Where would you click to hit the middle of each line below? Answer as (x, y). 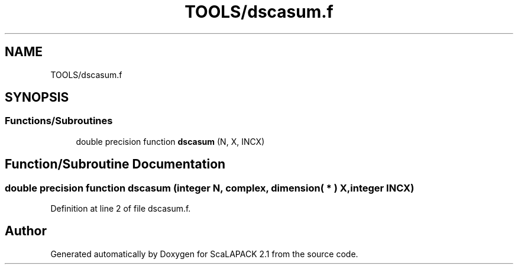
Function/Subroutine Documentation (115, 164)
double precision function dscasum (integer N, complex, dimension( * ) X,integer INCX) (210, 188)
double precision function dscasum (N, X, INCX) (170, 141)
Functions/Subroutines (59, 121)
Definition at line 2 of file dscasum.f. (121, 209)
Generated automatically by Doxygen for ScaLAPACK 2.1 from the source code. (204, 254)
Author (26, 231)
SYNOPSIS (37, 98)
